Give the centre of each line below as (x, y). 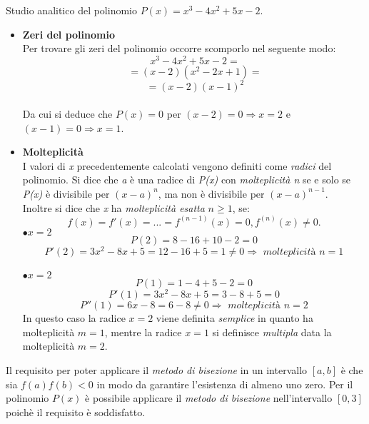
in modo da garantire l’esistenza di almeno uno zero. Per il (225, 384)
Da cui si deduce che (67, 113)
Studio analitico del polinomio (71, 10)
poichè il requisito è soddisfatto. (76, 412)
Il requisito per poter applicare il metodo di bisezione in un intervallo (157, 370)
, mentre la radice (143, 332)
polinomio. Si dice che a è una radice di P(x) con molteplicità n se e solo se (187, 180)
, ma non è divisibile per (211, 193)
